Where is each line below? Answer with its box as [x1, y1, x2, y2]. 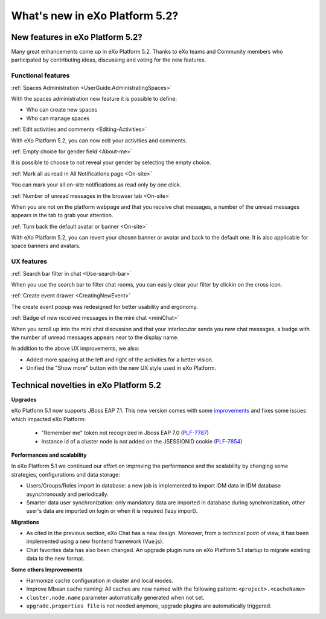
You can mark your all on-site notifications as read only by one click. [11, 181, 182, 188]
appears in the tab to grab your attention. [11, 212, 113, 219]
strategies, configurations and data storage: [11, 471, 121, 478]
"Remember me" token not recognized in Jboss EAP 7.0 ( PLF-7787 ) [41, 429, 209, 437]
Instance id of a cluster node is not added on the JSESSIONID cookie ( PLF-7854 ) [41, 437, 243, 445]
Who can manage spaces [26, 115, 90, 122]
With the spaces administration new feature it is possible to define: [11, 95, 177, 102]
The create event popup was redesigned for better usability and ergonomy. [11, 303, 199, 310]
